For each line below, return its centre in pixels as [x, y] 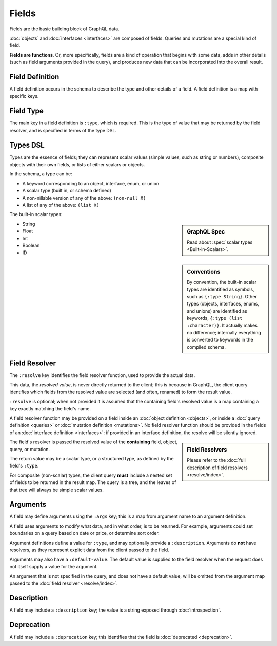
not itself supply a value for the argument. [54, 566]
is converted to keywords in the [220, 340]
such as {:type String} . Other [222, 296]
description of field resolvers [217, 468]
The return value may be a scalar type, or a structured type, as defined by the [92, 458]
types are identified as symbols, [221, 289]
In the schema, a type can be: [41, 174]
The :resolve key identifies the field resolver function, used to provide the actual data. [102, 375]
